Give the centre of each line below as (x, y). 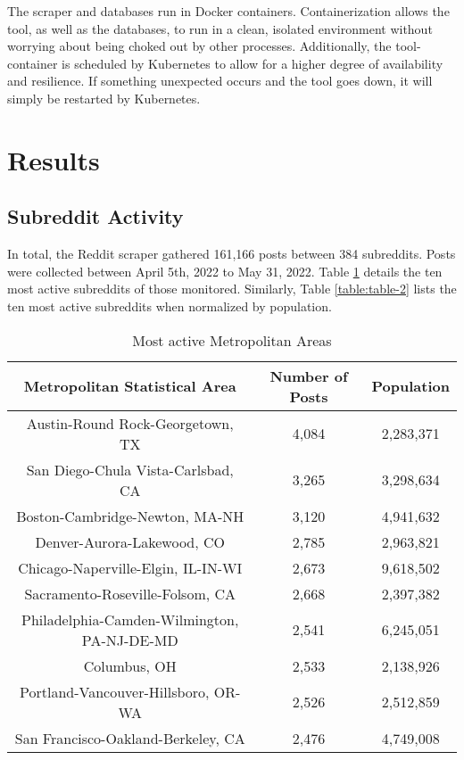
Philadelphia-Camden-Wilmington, (130, 619)
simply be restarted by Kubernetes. (104, 98)
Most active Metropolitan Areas (232, 340)
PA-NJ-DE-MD (130, 640)
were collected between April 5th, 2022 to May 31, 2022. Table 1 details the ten (225, 271)
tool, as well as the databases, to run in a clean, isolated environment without (220, 28)
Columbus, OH (130, 665)
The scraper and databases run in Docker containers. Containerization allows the (228, 11)
